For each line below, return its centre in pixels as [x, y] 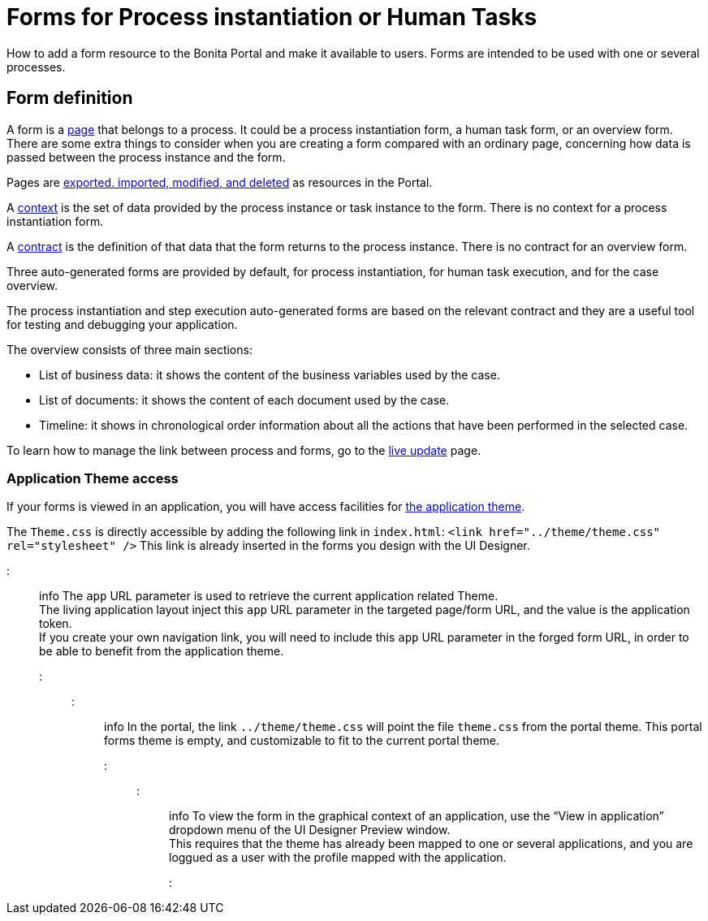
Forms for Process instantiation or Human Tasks [272, 17]
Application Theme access [93, 478]
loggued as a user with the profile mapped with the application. [338, 858]
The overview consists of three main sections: [130, 349]
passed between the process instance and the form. [146, 157]
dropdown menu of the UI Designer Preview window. [310, 830]
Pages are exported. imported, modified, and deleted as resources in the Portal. [220, 182]
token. [56, 624]
